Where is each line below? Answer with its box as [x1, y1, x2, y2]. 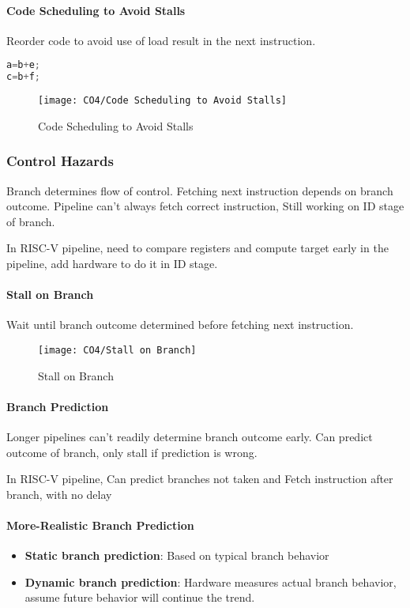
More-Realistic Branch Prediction [6, 516, 194, 533]
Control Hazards [6, 151, 114, 171]
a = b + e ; [6, 59, 41, 71]
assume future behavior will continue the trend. [24, 589, 255, 606]
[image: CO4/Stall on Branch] [38, 344, 197, 356]
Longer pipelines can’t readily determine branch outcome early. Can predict [6, 429, 373, 445]
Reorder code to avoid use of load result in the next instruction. [6, 32, 316, 48]
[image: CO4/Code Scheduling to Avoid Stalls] [38, 95, 287, 107]
